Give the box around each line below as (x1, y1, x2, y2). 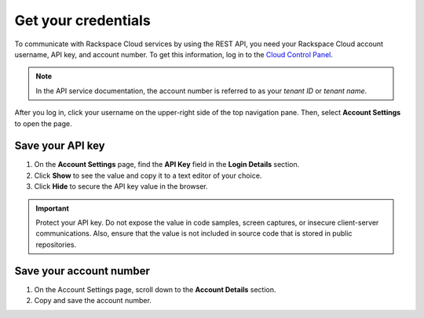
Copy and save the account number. (34, 296, 152, 305)
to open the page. (14, 118, 72, 128)
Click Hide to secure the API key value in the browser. (34, 182, 208, 191)
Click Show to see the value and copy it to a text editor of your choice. (34, 171, 262, 180)
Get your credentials (14, 12, 151, 29)
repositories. (35, 240, 77, 249)
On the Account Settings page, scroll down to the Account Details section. (34, 284, 276, 294)
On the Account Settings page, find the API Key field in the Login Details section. (34, 160, 300, 169)
